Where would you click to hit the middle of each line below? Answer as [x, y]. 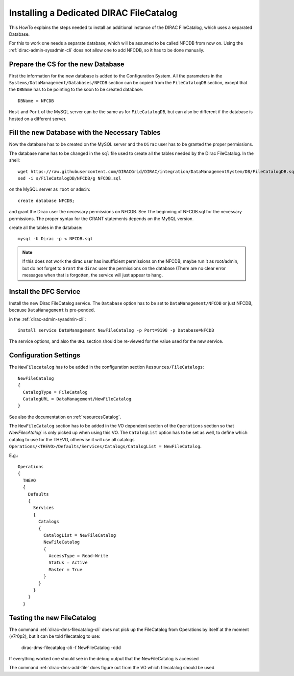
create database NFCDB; [46, 200]
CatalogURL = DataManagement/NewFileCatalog [77, 399]
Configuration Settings [45, 355]
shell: [14, 160]
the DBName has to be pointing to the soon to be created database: [76, 89]
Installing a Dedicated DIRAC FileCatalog [93, 13]
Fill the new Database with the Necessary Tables [85, 133]
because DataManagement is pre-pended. [52, 310]
